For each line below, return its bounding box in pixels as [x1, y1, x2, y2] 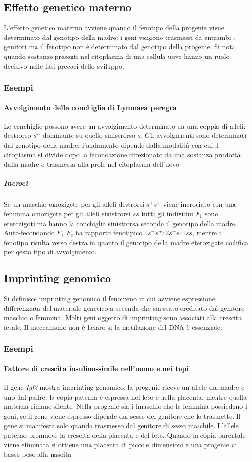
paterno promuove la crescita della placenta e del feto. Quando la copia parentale [4, 430, 246, 440]
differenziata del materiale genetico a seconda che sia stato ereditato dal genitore [4, 303, 245, 313]
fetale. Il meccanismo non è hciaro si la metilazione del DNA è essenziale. [4, 322, 222, 332]
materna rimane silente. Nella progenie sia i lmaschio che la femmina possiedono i [4, 401, 247, 411]
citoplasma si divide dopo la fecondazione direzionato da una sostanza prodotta [4, 149, 241, 159]
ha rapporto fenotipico [75, 228, 143, 238]
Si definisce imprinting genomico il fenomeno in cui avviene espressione [4, 293, 215, 304]
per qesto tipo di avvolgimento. [4, 247, 97, 257]
